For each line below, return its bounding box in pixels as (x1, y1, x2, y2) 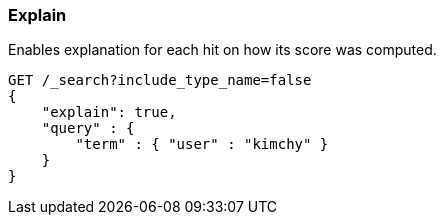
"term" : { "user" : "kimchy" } (75, 136, 329, 153)
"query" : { (41, 120, 135, 137)
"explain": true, (41, 104, 177, 121)
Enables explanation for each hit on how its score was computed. (8, 41, 437, 59)
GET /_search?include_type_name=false (8, 72, 312, 89)
